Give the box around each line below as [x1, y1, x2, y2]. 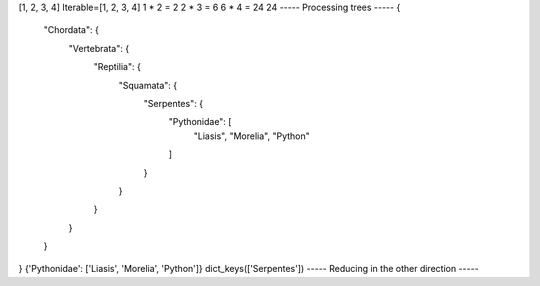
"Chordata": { [43, 24, 99, 36]
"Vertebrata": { [68, 42, 130, 54]
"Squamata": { [118, 79, 178, 91]
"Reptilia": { [93, 61, 142, 73]
